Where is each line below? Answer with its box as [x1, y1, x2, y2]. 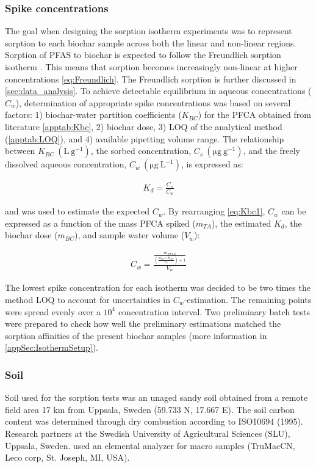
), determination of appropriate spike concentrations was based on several [15, 96, 291, 109]
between [5, 144, 35, 157]
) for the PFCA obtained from [198, 108, 311, 121]
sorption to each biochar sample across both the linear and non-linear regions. [5, 36, 296, 49]
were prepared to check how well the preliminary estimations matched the [5, 317, 281, 330]
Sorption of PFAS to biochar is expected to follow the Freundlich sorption [5, 48, 281, 61]
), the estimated [211, 216, 271, 229]
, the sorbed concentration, [90, 144, 192, 157]
